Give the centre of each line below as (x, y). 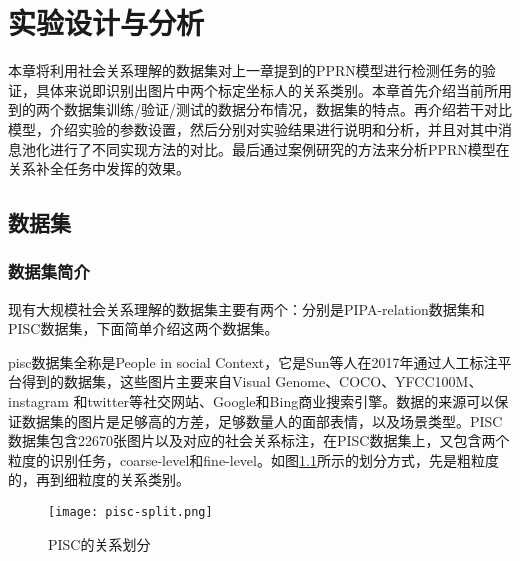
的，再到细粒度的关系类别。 (99, 479)
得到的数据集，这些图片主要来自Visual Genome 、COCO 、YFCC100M (245, 381)
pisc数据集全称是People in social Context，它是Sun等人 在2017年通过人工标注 (253, 361)
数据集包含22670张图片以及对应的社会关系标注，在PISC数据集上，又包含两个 (259, 440)
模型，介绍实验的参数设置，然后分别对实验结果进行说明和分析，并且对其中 (253, 128)
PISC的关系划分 (99, 543)
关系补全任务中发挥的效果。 (99, 168)
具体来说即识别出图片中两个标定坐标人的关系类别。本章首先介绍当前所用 (273, 89)
